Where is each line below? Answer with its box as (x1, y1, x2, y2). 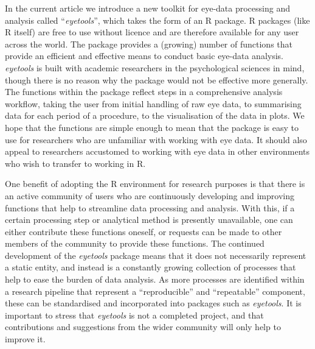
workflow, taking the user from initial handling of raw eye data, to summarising (5, 97, 302, 110)
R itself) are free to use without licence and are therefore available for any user (5, 26, 299, 38)
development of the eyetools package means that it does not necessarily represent (5, 249, 306, 261)
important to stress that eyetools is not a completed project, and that (5, 308, 264, 321)
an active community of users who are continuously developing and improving (5, 189, 294, 202)
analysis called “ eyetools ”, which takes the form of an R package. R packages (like (5, 13, 310, 26)
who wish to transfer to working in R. (5, 157, 146, 169)
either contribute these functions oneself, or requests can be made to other (5, 225, 282, 238)
